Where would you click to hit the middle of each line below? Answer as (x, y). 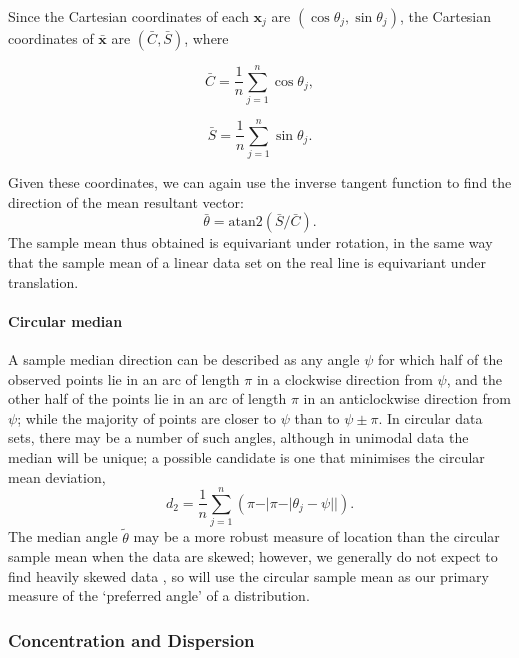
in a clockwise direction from (344, 378)
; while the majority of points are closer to (146, 417)
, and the (474, 378)
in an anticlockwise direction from (407, 398)
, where (206, 38)
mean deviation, (57, 476)
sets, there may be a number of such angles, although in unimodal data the (238, 437)
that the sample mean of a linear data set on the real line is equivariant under (247, 262)
